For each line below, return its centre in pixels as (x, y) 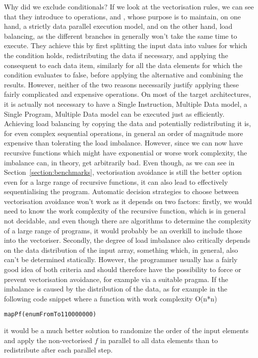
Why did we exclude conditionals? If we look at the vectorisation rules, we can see (129, 6)
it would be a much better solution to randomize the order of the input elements (127, 330)
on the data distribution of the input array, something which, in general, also (121, 250)
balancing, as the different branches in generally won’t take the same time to (121, 36)
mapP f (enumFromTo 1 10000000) (50, 315)
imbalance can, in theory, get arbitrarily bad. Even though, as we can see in (119, 162)
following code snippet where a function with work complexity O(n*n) (111, 298)
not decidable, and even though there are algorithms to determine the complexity (128, 221)
